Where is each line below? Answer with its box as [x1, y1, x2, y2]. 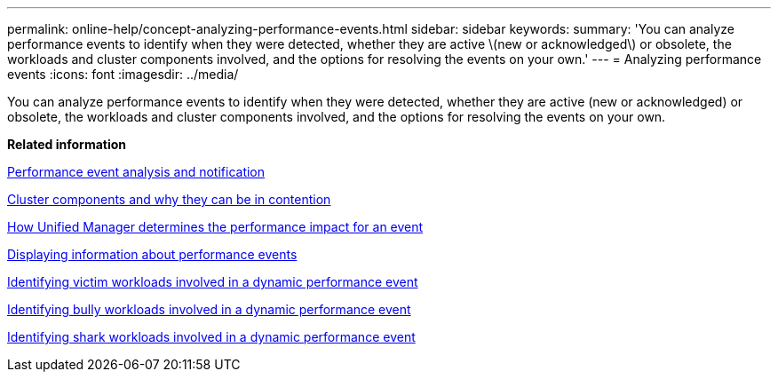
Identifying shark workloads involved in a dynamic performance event [7, 329, 416, 344]
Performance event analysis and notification [7, 164, 266, 179]
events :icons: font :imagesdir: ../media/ [7, 67, 239, 82]
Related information [7, 137, 127, 152]
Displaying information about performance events [7, 247, 298, 262]
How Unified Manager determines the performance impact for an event [7, 219, 424, 234]
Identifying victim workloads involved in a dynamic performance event [7, 274, 418, 289]
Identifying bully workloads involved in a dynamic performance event [7, 302, 411, 317]
